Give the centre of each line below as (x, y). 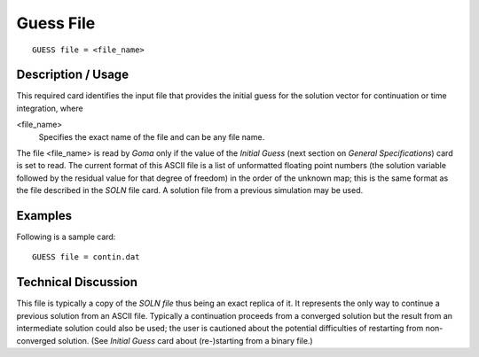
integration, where (50, 108)
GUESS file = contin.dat (86, 257)
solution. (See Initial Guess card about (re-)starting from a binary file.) (186, 340)
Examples (44, 216)
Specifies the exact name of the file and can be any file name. (152, 136)
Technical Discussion (77, 282)
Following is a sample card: (66, 237)
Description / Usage (72, 75)
